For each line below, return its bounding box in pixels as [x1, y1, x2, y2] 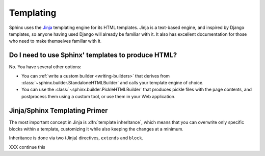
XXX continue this [9, 144, 46, 150]
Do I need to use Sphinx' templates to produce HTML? [9, 51, 177, 59]
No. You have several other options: [9, 64, 81, 70]
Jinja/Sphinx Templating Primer [9, 106, 108, 115]
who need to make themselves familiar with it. [9, 38, 102, 44]
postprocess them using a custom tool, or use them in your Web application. [21, 93, 176, 99]
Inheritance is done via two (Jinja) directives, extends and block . [9, 135, 143, 141]
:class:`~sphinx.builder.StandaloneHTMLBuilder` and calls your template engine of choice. [21, 80, 204, 86]
